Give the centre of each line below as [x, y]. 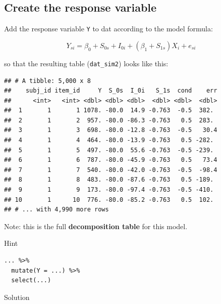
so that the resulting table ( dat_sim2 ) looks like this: [86, 63]
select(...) [31, 280]
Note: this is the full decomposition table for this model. [96, 226]
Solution [17, 297]
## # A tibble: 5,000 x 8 [47, 81]
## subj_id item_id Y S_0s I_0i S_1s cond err [111, 91]
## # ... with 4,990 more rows [57, 210]
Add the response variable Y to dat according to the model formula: [108, 29]
